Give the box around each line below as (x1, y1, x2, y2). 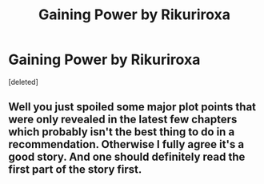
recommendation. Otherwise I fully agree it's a (8, 138, 245, 151)
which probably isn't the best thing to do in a (8, 126, 235, 139)
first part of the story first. (8, 162, 142, 177)
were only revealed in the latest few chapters (8, 113, 238, 126)
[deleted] (8, 77, 38, 86)
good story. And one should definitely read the (8, 150, 246, 164)
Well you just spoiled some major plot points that (8, 100, 257, 114)
